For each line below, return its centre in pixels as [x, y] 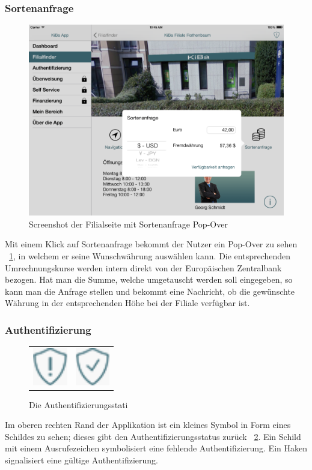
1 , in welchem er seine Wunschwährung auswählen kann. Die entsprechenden [150, 256]
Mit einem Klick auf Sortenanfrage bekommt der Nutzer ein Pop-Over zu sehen [151, 244]
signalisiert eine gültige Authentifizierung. [81, 460]
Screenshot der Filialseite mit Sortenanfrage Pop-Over [128, 224]
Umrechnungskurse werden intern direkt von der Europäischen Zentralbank [143, 267]
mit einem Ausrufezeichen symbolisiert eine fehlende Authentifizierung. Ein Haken [156, 448]
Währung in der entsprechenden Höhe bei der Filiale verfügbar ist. [127, 303]
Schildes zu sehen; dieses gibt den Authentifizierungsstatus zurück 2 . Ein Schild [153, 436]
